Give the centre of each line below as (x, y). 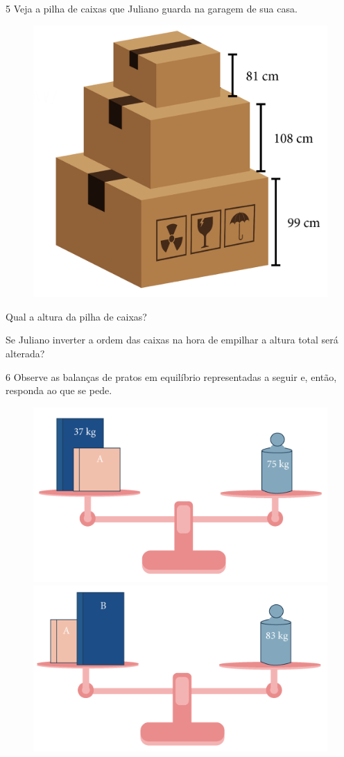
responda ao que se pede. (59, 390)
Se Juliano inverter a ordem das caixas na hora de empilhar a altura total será (172, 340)
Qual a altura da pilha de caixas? (76, 316)
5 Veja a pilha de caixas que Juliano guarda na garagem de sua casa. (152, 8)
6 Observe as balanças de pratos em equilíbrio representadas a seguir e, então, (171, 376)
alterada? (25, 354)
